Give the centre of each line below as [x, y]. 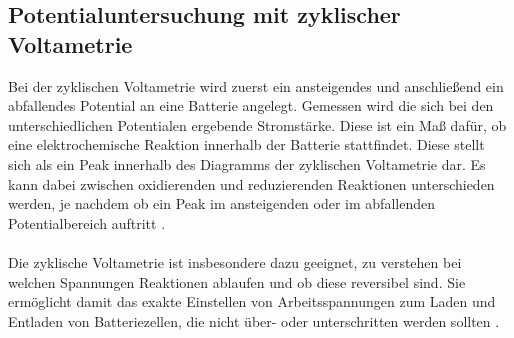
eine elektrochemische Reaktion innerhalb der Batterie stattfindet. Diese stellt [246, 144]
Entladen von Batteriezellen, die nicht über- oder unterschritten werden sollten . [254, 320]
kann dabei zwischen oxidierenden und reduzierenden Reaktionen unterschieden [251, 183]
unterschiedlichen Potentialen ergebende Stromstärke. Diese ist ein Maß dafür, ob [257, 124]
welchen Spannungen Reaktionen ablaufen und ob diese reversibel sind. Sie [237, 281]
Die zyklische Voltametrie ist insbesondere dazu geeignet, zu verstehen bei [235, 261]
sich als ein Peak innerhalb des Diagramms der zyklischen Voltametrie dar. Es [247, 163]
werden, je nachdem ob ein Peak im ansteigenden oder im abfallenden [221, 203]
